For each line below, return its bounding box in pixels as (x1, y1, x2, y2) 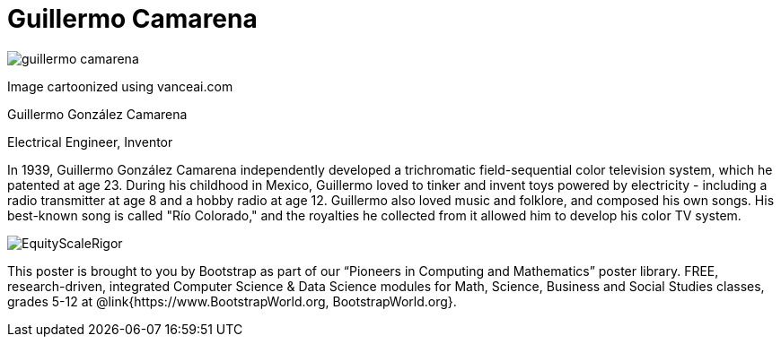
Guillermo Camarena (7, 4, 258, 34)
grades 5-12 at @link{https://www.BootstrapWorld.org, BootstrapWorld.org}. (7, 293, 457, 309)
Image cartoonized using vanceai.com (7, 78, 233, 94)
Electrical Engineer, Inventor (7, 133, 173, 150)
